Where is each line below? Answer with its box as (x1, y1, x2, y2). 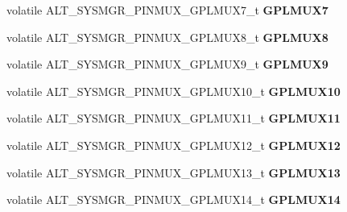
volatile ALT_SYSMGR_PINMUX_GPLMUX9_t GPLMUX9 (6, 56, 328, 73)
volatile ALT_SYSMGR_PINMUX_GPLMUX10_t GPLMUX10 (6, 82, 341, 99)
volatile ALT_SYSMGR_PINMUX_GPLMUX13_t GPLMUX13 (6, 164, 341, 181)
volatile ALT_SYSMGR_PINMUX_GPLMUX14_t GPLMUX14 (6, 191, 341, 208)
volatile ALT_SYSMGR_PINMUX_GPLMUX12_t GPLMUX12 (6, 136, 341, 153)
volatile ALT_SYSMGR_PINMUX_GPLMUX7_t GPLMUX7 (6, 2, 328, 18)
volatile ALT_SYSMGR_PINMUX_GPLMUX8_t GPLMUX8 (6, 28, 328, 45)
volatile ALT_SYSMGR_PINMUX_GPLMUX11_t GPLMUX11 (6, 110, 341, 127)
